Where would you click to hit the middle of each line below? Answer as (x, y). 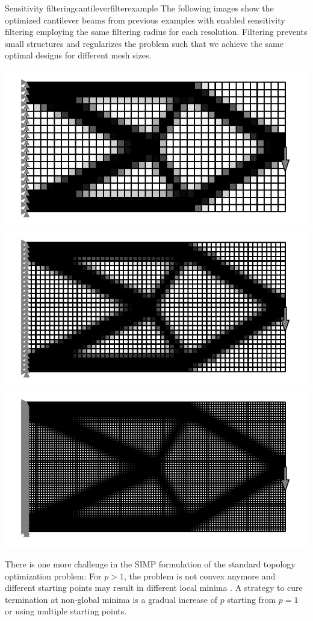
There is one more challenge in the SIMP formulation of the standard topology (150, 564)
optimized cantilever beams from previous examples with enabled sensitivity (145, 20)
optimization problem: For (53, 576)
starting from (252, 599)
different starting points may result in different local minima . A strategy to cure (154, 588)
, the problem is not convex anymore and (200, 576)
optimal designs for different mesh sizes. (78, 55)
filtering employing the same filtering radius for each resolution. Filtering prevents (156, 32)
